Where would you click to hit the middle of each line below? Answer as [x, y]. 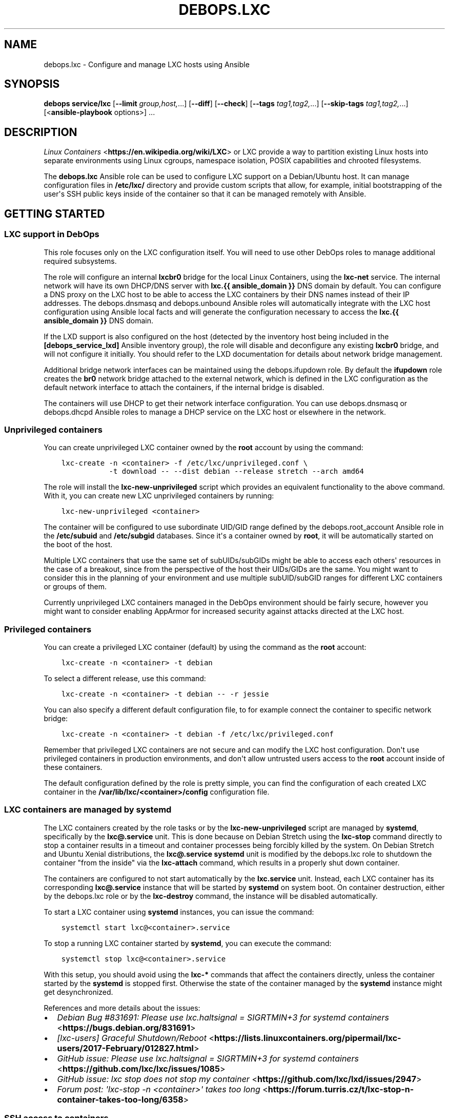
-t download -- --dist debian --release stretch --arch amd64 [236, 471]
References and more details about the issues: [122, 1008]
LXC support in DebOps [52, 234]
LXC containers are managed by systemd [88, 810]
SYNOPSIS [32, 84]
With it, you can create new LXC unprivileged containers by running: [159, 496]
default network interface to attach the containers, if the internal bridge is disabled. [184, 387]
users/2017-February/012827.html [125, 1048]
